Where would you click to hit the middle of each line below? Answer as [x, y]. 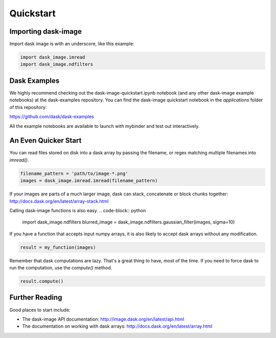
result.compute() [42, 281]
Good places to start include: [40, 310]
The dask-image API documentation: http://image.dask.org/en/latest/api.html [103, 319]
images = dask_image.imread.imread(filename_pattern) [89, 181]
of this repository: [28, 107]
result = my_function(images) [58, 247]
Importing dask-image [45, 31]
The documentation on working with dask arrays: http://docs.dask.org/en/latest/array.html [117, 326]
